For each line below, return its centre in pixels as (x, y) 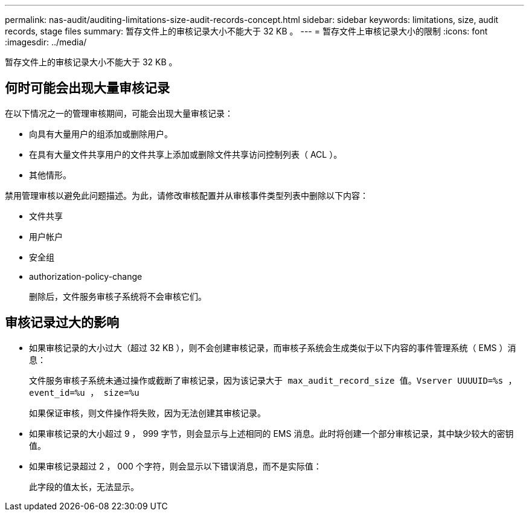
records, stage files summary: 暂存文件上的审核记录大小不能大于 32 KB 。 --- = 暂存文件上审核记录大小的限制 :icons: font (246, 31)
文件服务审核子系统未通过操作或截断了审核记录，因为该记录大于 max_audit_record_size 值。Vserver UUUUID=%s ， (273, 380)
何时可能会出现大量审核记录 (87, 88)
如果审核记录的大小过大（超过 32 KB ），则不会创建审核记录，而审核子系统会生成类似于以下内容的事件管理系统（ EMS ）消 (273, 347)
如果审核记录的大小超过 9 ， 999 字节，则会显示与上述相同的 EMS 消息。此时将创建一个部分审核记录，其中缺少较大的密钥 (271, 433)
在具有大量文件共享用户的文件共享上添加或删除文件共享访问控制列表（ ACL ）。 (186, 154)
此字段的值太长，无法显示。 (84, 487)
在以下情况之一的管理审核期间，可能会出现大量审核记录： (119, 113)
